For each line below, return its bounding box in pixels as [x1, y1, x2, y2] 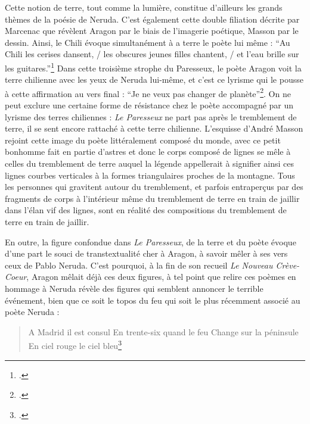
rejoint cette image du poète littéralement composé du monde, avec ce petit [5, 133, 281, 146]
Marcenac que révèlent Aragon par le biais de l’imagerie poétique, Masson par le [5, 24, 299, 37]
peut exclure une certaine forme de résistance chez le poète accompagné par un [5, 99, 294, 111]
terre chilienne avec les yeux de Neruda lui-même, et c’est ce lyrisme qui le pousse [5, 73, 303, 86]
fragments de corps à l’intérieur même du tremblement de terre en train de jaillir [5, 192, 300, 204]
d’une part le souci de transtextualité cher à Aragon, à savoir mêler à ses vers [5, 247, 288, 260]
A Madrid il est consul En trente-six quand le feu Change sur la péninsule [28, 325, 299, 338]
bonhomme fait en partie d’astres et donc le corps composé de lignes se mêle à [5, 145, 291, 158]
